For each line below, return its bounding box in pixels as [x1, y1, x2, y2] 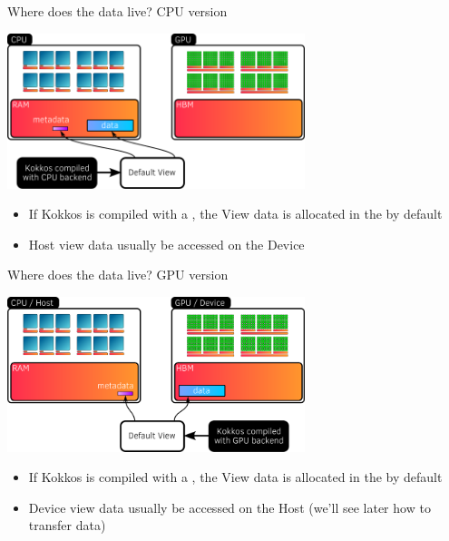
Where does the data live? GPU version [7, 265, 229, 284]
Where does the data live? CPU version [7, 2, 228, 20]
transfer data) [28, 516, 106, 535]
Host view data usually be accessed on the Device [28, 234, 305, 253]
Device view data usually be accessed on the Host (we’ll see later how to [28, 497, 431, 516]
